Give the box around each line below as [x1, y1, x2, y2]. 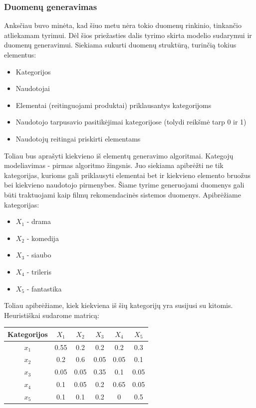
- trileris [26, 266, 51, 276]
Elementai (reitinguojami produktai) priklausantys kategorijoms [15, 99, 212, 110]
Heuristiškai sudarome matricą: [4, 309, 99, 320]
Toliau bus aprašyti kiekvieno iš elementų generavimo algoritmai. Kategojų [4, 150, 234, 160]
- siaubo [26, 249, 51, 260]
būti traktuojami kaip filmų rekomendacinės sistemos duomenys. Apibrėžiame [4, 189, 241, 199]
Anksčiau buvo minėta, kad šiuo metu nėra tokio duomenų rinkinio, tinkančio [4, 20, 242, 30]
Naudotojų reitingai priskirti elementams [15, 133, 141, 143]
